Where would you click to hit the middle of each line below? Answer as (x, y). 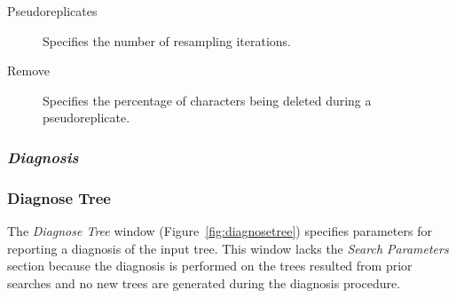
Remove (29, 71)
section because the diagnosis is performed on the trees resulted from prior (210, 266)
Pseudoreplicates (52, 11)
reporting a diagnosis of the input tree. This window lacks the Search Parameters (228, 248)
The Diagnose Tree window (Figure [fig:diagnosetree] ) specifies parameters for (220, 231)
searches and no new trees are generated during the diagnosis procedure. (204, 282)
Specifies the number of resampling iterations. (167, 40)
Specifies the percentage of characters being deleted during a (207, 100)
